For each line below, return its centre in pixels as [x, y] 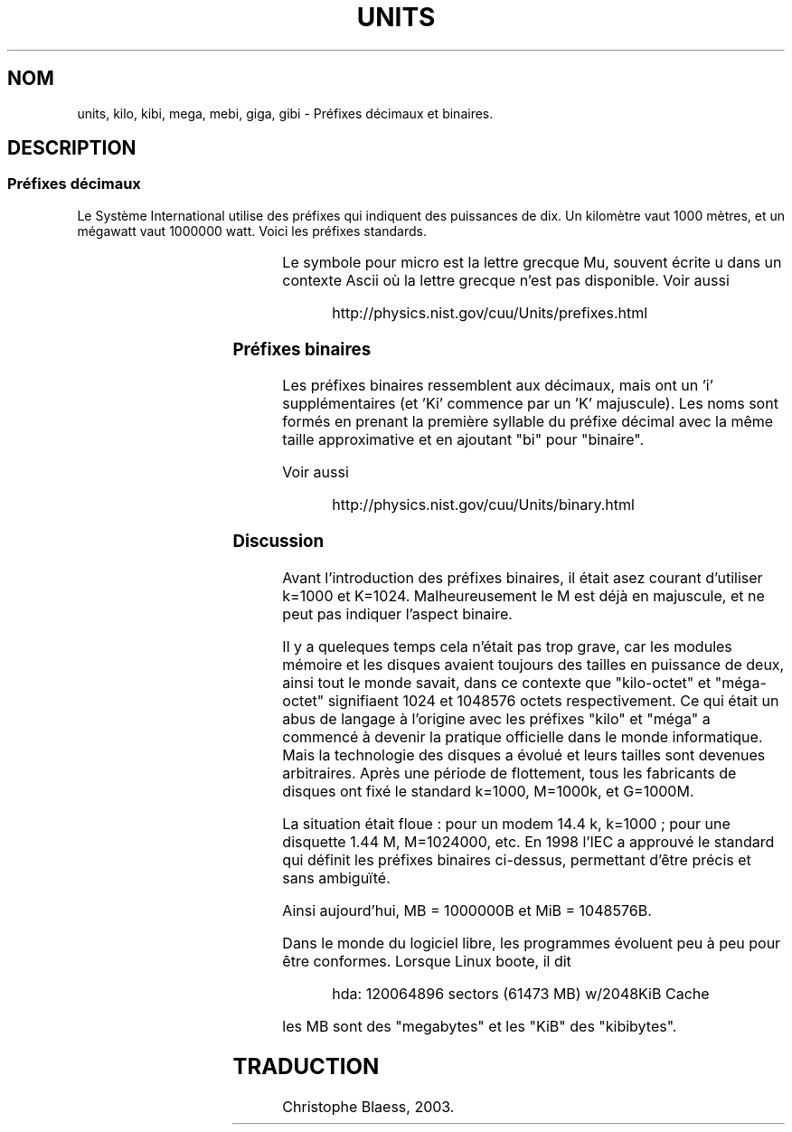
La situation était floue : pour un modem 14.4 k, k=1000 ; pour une [506, 823]
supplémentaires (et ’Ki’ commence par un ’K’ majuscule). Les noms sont [530, 404]
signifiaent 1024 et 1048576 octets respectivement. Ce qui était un [553, 700]
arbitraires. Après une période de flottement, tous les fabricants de [509, 773]
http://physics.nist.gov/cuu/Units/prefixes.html [490, 312]
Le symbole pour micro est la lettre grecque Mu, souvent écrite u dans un [532, 262]
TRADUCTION [306, 1066]
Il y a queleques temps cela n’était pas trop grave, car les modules [507, 646]
